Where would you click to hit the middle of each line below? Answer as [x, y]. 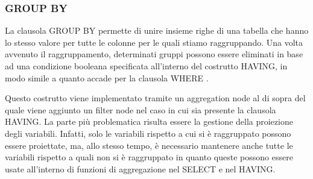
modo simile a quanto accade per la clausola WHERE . [107, 77]
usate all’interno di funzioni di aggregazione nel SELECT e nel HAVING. [140, 168]
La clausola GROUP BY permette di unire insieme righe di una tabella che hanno [157, 30]
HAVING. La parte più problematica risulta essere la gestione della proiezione [149, 121]
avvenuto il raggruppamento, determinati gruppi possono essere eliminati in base [154, 54]
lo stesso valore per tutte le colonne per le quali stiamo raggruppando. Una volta [154, 42]
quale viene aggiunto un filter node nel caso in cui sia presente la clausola [141, 109]
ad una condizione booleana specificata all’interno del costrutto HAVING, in [146, 66]
